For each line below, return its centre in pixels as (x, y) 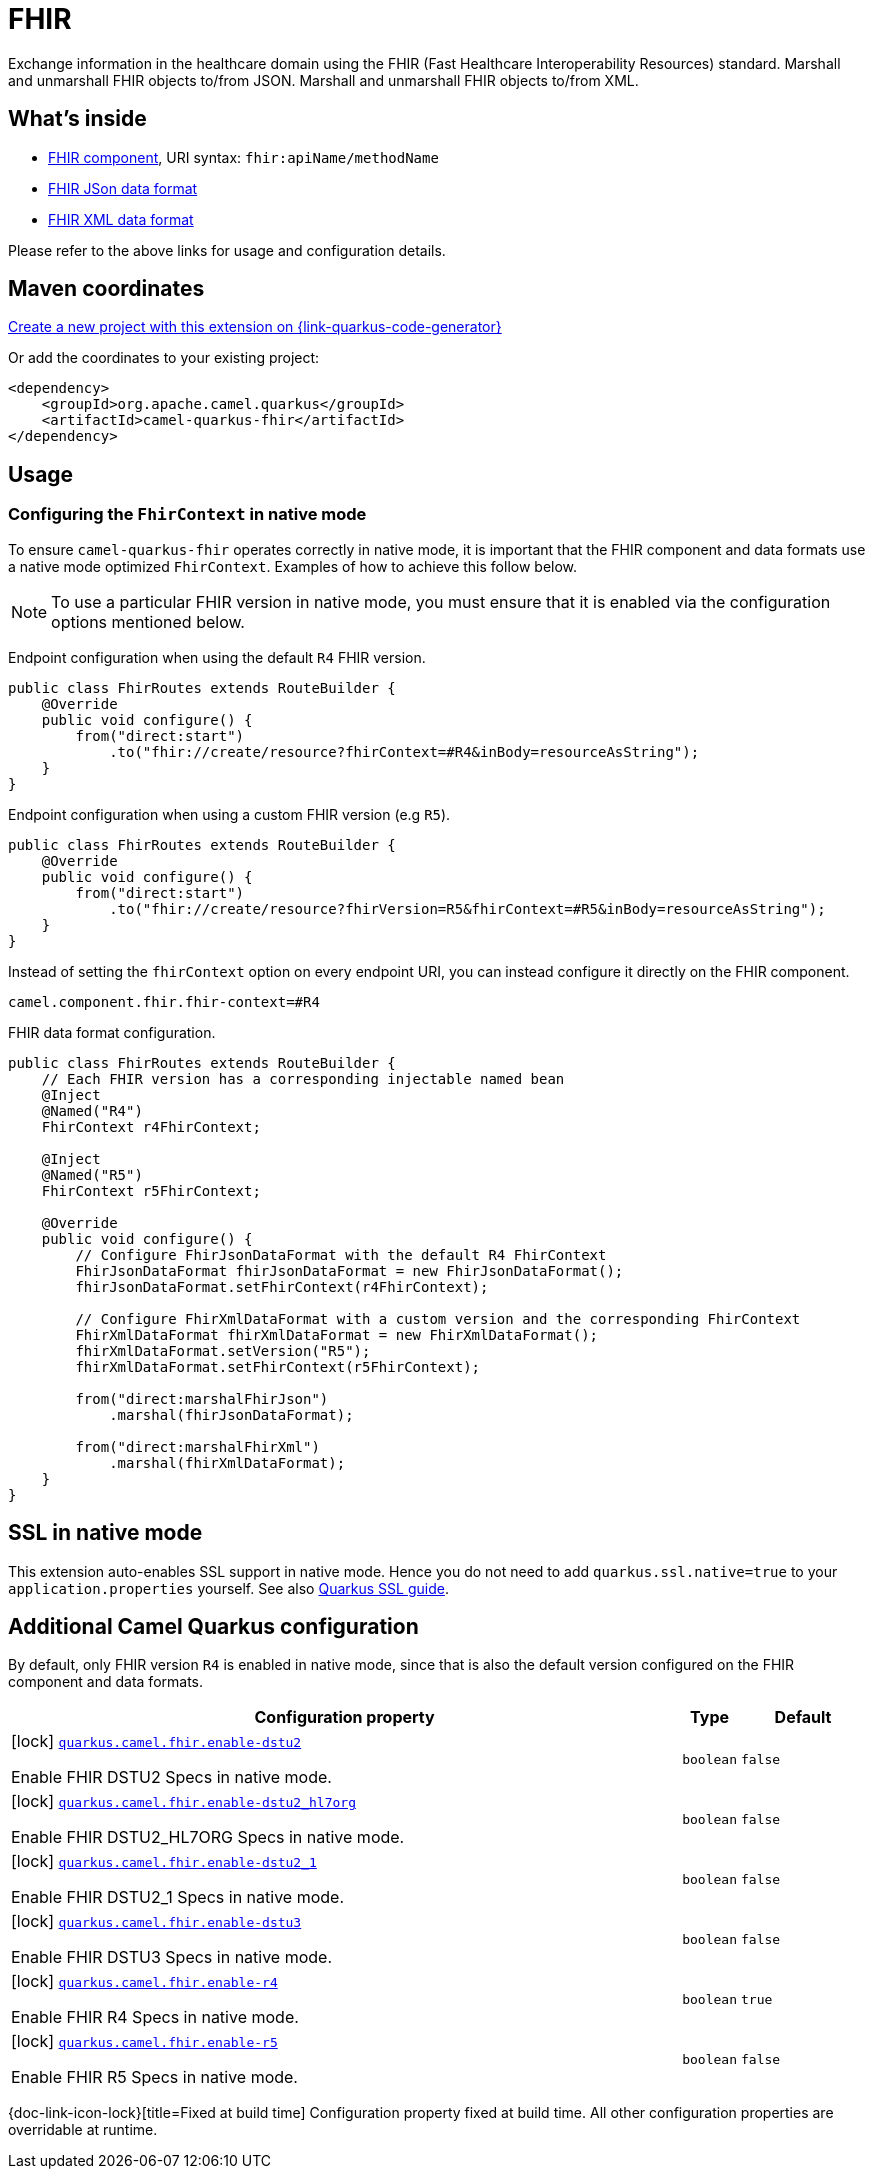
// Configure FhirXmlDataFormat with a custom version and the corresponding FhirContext (438, 1318)
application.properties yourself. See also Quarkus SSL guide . (228, 1588)
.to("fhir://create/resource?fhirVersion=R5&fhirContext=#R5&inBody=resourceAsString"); (467, 908)
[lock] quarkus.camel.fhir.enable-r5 (144, 2041)
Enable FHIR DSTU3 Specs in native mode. (172, 1957)
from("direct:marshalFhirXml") (197, 1446)
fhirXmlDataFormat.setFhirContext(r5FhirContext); (278, 1366)
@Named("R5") (92, 1174)
